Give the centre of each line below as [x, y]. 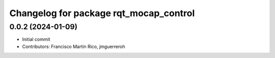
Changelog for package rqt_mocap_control [102, 13]
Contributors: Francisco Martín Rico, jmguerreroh [74, 46]
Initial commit [36, 39]
